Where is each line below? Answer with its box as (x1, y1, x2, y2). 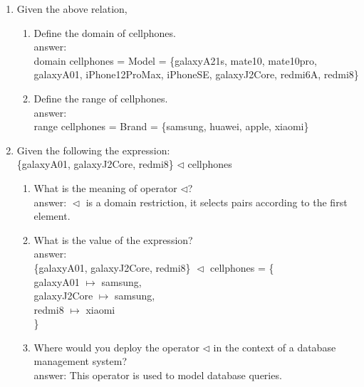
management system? (33, 354, 127, 369)
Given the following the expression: (16, 142, 170, 157)
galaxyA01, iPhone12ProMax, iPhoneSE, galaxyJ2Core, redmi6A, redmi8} (33, 67, 359, 82)
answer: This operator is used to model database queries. (33, 368, 282, 383)
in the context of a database (213, 339, 336, 354)
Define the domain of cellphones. (33, 25, 176, 40)
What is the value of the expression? (33, 232, 193, 247)
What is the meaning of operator (33, 180, 177, 195)
